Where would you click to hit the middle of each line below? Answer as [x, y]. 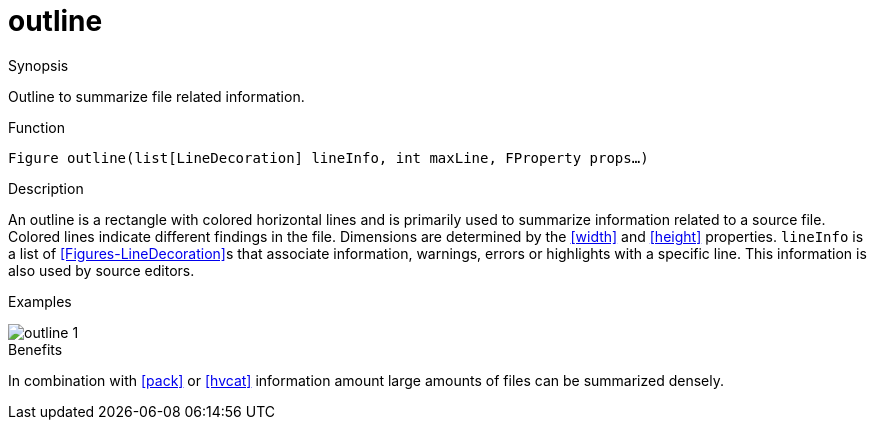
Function [36, 127]
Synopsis [38, 65]
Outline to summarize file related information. [156, 96]
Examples [40, 301]
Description [46, 188]
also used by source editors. [101, 270]
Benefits [35, 349]
